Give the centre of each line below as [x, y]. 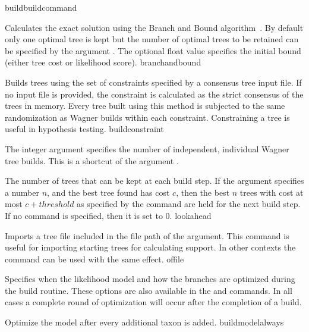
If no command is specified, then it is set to [84, 215]
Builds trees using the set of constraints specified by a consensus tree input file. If [153, 82]
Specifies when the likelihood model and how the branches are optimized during [150, 279]
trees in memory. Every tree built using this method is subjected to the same [145, 106]
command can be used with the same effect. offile [94, 259]
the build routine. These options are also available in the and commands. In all [149, 290]
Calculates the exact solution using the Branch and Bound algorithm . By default [154, 27]
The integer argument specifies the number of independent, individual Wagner [147, 148]
